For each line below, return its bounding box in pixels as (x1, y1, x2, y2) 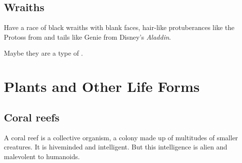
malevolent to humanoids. (4, 151, 80, 161)
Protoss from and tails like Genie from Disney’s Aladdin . (4, 31, 171, 42)
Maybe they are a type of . (4, 48, 83, 58)
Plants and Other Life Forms (4, 76, 200, 96)
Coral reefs (4, 109, 59, 124)
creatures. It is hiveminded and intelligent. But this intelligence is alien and (4, 142, 228, 152)
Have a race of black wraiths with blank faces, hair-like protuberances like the (4, 22, 235, 32)
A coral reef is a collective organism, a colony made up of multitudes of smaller (4, 132, 238, 142)
